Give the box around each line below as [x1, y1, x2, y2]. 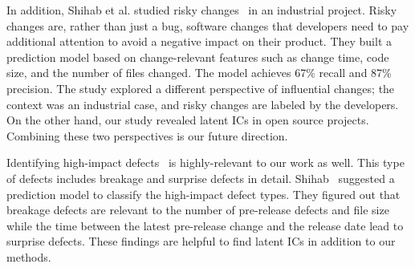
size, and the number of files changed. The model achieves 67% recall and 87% [6, 64, 392, 81]
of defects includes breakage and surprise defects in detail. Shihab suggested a [6, 169, 395, 186]
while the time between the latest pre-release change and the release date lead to [6, 217, 404, 233]
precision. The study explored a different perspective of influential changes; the [6, 79, 395, 96]
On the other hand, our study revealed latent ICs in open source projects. [6, 112, 369, 128]
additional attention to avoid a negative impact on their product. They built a [6, 33, 393, 50]
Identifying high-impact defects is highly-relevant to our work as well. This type [6, 154, 405, 171]
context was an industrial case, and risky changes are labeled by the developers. [6, 95, 399, 112]
